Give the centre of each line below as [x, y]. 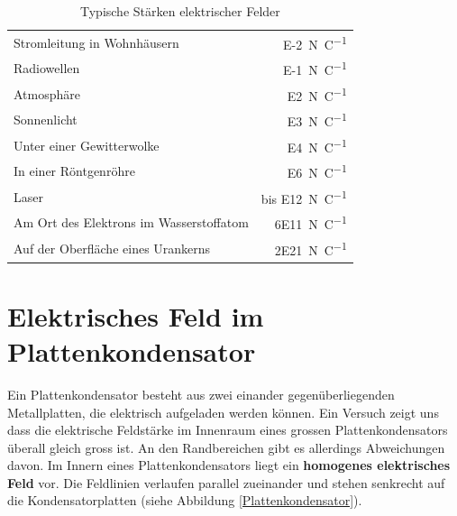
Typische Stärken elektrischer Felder [180, 11]
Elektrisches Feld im [136, 315]
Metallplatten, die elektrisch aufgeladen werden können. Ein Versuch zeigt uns [223, 412]
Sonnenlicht [46, 120]
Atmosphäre [47, 93]
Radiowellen [47, 68]
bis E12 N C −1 [304, 197]
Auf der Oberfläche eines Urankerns [112, 248]
